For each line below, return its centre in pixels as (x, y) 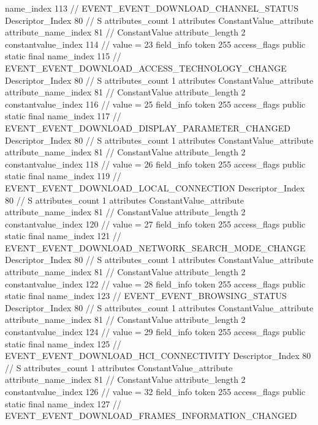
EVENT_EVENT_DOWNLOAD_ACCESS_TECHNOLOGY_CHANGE (146, 68)
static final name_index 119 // (63, 176)
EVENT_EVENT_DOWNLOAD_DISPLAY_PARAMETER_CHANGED (148, 127)
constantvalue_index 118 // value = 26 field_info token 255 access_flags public (155, 164)
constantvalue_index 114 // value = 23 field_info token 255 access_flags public (155, 44)
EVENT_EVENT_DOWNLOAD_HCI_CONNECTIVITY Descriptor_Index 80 (158, 356)
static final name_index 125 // (63, 343)
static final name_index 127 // (63, 403)
